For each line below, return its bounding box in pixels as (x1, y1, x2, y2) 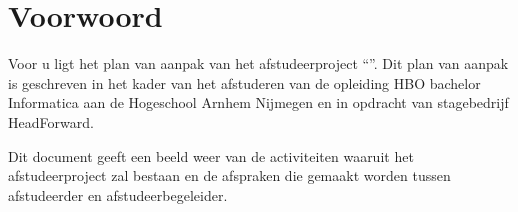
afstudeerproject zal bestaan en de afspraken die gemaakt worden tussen (8, 165, 451, 186)
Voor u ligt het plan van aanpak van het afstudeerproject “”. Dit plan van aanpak (8, 53, 509, 74)
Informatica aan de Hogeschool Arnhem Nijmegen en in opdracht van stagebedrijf (8, 92, 509, 113)
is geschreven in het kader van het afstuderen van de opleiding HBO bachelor (8, 72, 481, 93)
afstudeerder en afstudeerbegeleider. (8, 184, 228, 205)
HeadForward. (8, 111, 94, 132)
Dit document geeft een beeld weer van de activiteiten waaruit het (8, 145, 414, 166)
